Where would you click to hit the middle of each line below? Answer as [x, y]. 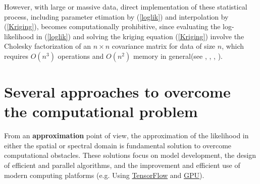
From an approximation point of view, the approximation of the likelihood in [126, 135]
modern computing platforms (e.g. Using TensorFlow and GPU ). [104, 175]
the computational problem [101, 111]
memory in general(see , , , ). [178, 56]
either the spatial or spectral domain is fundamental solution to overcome [118, 145]
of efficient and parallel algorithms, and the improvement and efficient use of [122, 165]
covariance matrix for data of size [164, 46]
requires [16, 56]
